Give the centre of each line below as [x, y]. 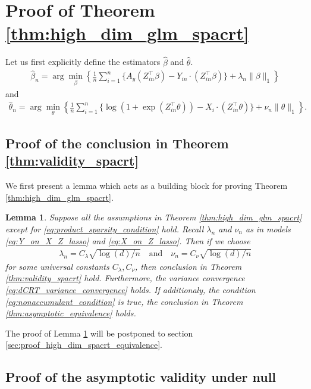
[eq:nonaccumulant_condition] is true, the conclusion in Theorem [124, 301]
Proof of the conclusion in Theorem [117, 143]
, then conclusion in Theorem [189, 266]
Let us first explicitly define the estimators [83, 62]
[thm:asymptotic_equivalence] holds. [71, 313]
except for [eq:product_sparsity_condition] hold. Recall [105, 229]
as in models [268, 229]
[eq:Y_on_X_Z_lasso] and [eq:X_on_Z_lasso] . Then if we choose [128, 240]
